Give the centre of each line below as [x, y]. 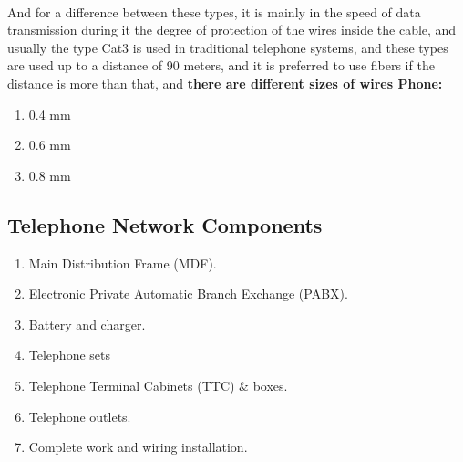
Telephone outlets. [80, 416]
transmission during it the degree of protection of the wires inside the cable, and [232, 30]
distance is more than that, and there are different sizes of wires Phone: [225, 83]
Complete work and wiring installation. [138, 447]
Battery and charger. [87, 324]
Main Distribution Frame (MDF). [123, 262]
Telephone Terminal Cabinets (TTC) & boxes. [158, 385]
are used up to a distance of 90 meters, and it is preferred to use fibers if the [221, 65]
